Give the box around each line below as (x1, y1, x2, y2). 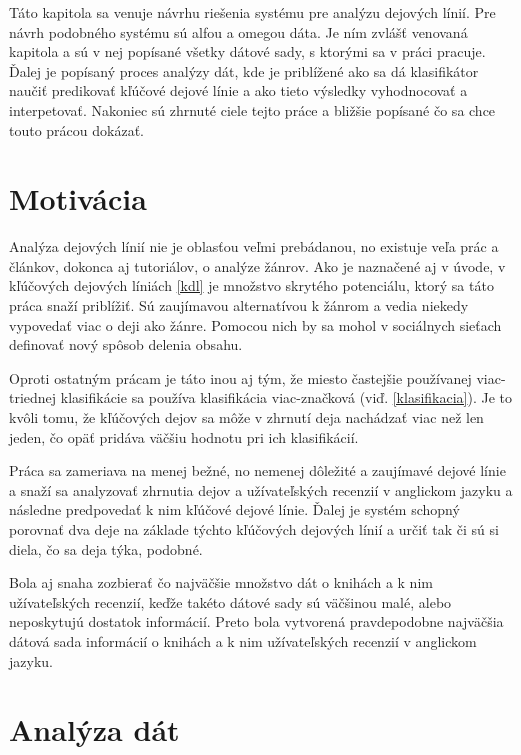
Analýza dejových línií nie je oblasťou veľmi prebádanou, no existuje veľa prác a (9, 236, 499, 257)
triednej (9, 387, 57, 408)
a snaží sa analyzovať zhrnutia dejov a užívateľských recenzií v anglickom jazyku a (9, 479, 513, 500)
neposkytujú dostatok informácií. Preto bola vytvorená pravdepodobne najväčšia (9, 611, 504, 632)
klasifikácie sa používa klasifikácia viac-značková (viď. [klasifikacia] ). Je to (60, 387, 513, 408)
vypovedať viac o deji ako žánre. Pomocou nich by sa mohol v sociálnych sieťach (9, 314, 502, 335)
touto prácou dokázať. (9, 119, 145, 140)
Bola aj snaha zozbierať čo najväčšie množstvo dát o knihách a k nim (9, 572, 433, 593)
